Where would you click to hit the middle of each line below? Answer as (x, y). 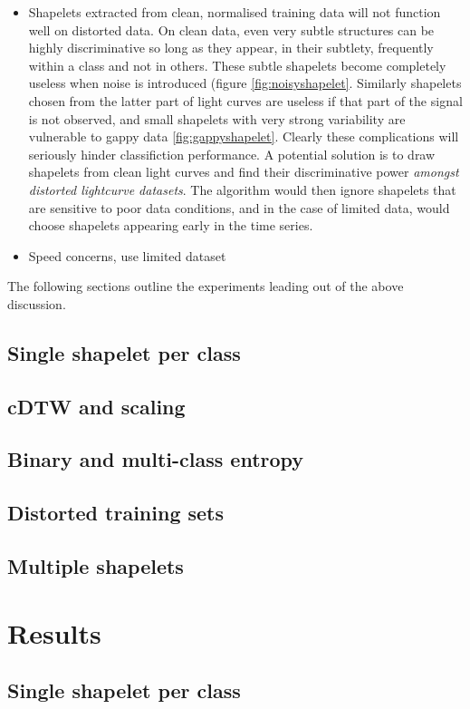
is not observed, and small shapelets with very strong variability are (217, 118)
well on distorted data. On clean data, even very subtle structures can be (231, 29)
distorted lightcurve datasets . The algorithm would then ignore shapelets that (242, 189)
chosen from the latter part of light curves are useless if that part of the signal (245, 100)
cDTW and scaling (96, 406)
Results (54, 632)
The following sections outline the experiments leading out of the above (206, 286)
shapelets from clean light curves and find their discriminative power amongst (244, 172)
